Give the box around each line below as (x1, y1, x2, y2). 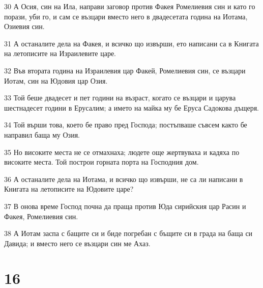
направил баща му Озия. (4, 129, 80, 140)
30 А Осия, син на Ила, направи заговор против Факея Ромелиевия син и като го (4, 1, 255, 11)
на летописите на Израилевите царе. (4, 48, 116, 59)
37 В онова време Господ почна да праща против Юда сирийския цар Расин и (4, 200, 246, 211)
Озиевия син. (4, 21, 45, 32)
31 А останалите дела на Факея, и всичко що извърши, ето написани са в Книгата (4, 38, 259, 48)
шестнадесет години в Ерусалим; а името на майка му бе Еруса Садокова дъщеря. (4, 102, 259, 113)
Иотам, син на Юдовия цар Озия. (4, 75, 108, 86)
